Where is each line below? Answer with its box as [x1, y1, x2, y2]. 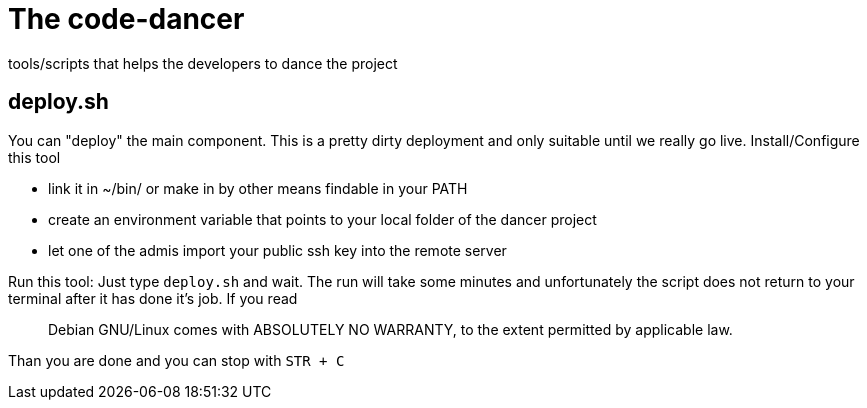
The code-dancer [8, 2, 245, 36]
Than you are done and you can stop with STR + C [8, 351, 345, 369]
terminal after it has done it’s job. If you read [8, 289, 298, 307]
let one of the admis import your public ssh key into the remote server [48, 241, 507, 259]
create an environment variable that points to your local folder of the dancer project [48, 210, 597, 228]
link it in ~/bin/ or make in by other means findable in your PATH [48, 179, 468, 197]
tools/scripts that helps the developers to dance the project [8, 54, 398, 72]
